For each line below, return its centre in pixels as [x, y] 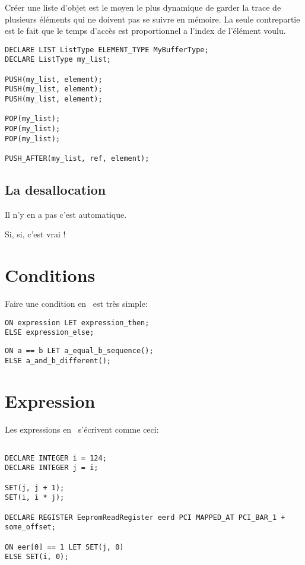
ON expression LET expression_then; [77, 323]
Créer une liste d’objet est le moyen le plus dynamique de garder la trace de [143, 7]
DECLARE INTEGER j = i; [52, 468]
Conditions [50, 275]
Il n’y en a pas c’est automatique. [66, 214]
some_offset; [30, 527]
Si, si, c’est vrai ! [35, 234]
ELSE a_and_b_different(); [58, 361]
